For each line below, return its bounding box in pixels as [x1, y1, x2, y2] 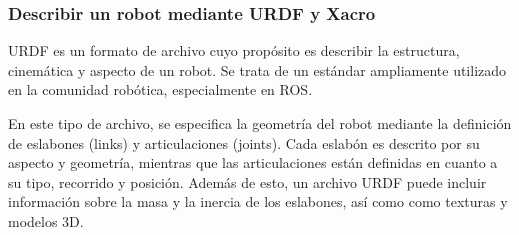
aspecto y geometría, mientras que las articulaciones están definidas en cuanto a [8, 152, 498, 173]
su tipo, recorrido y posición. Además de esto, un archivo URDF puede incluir [8, 171, 487, 192]
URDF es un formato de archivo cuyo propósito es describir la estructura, [8, 40, 460, 61]
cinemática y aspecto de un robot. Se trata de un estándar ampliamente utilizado [8, 59, 507, 80]
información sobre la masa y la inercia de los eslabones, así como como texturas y [8, 191, 508, 212]
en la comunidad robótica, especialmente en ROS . [8, 79, 313, 100]
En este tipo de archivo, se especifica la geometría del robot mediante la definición [8, 113, 512, 133]
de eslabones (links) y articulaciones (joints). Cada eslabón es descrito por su [8, 132, 480, 153]
